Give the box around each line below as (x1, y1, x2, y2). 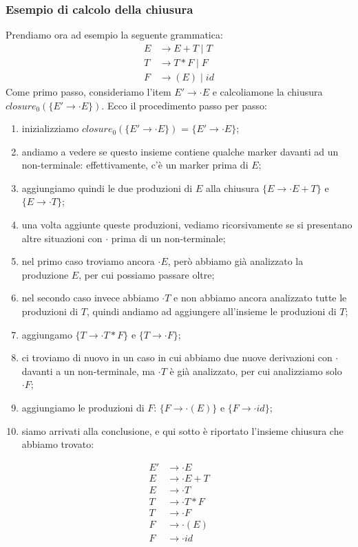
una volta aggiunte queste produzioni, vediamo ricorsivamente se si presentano (21, 217, 352, 232)
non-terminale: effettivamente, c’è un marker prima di (21, 158, 249, 172)
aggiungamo (21, 327, 72, 341)
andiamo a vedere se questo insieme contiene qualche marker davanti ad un (21, 144, 339, 158)
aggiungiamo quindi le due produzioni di (21, 180, 193, 195)
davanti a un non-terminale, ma (21, 363, 156, 378)
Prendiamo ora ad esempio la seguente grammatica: (6, 28, 223, 42)
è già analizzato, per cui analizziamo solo (169, 363, 342, 378)
